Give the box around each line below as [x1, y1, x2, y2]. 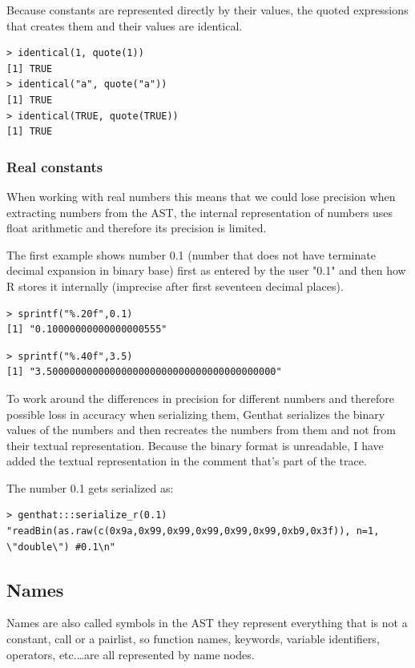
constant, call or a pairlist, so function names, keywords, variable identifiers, [6, 630, 380, 647]
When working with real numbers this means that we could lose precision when [6, 187, 396, 204]
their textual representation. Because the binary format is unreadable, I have [6, 437, 384, 453]
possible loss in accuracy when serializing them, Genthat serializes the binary [6, 405, 385, 422]
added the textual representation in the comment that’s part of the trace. [6, 453, 367, 469]
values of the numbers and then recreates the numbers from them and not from [6, 421, 396, 438]
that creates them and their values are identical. [6, 17, 243, 34]
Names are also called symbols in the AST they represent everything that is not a [6, 614, 408, 631]
